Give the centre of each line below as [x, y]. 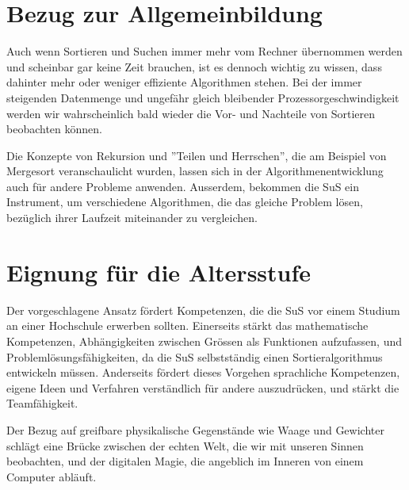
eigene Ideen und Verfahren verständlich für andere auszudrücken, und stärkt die [203, 387]
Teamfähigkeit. [42, 403]
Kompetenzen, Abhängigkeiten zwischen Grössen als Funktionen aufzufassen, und [204, 341]
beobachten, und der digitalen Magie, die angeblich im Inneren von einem [185, 461]
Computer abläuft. [52, 476]
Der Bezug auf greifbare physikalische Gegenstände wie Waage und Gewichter [195, 429]
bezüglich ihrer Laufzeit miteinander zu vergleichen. [132, 218]
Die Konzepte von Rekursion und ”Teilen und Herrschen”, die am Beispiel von [197, 155]
